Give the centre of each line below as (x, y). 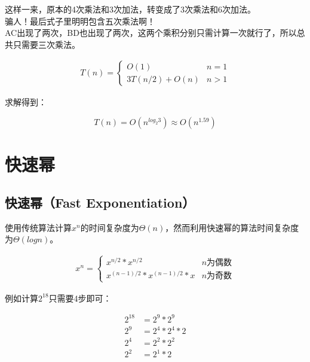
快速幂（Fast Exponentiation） (100, 202)
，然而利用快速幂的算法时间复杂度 (232, 227)
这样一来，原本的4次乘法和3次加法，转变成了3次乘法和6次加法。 (130, 9)
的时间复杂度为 (110, 227)
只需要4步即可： (80, 298)
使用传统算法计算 (38, 227)
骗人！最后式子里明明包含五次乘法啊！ (80, 21)
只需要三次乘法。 (46, 44)
